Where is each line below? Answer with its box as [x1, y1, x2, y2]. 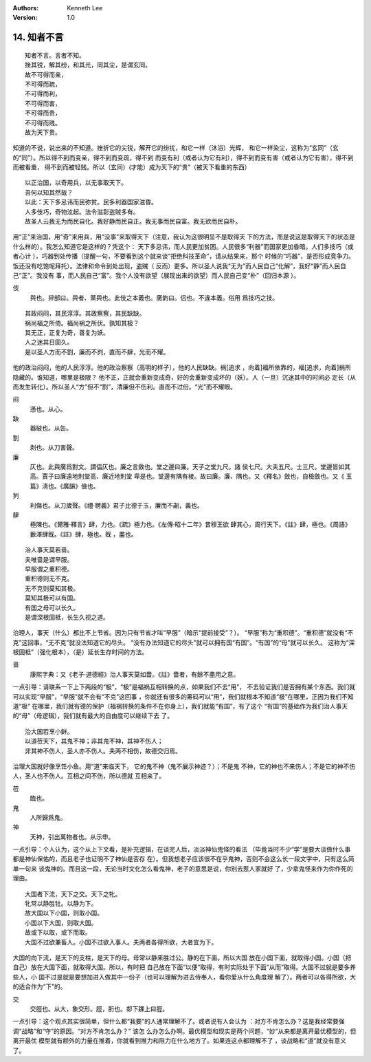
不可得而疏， [25, 80, 61, 88]
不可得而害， [25, 100, 61, 107]
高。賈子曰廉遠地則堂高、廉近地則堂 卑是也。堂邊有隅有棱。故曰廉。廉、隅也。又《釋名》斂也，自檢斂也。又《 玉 [30, 472, 352, 481]
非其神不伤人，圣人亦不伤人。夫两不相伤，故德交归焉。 [25, 747, 181, 755]
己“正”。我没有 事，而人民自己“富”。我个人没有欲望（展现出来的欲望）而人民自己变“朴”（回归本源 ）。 [12, 272, 300, 279]
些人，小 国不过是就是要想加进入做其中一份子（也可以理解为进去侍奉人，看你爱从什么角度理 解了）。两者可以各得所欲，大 [12, 973, 357, 981]
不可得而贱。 [25, 119, 61, 127]
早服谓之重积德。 [25, 565, 74, 573]
